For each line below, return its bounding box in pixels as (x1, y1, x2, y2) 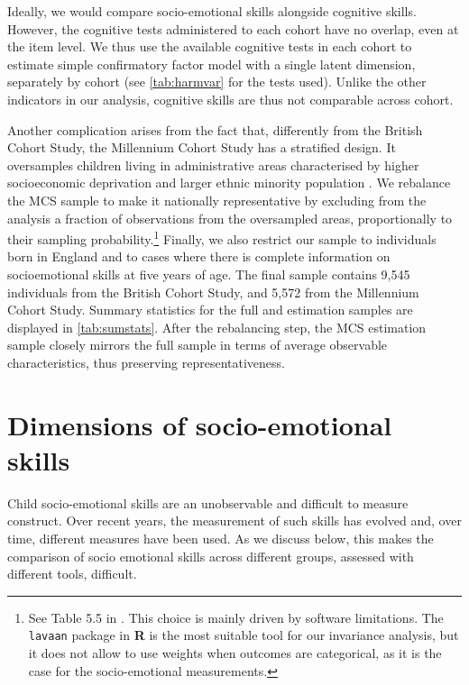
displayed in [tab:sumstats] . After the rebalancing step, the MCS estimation (7, 317, 427, 336)
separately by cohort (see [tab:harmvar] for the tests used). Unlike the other (7, 72, 427, 91)
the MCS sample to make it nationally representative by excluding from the (7, 190, 427, 209)
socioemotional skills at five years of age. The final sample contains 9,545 (7, 264, 410, 283)
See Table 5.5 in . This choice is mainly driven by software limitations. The (28, 607, 444, 626)
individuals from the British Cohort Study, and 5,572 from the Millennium (7, 282, 419, 301)
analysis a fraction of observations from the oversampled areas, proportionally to (7, 208, 453, 227)
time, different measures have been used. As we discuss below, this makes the (7, 529, 434, 548)
